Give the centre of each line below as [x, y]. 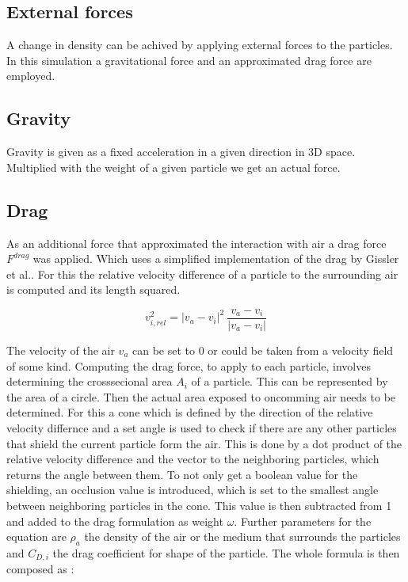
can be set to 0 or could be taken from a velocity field [263, 350]
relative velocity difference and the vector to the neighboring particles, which [193, 459]
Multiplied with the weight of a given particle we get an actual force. [173, 167]
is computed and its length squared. [93, 289]
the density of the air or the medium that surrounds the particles [242, 536]
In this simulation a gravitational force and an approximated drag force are [189, 60]
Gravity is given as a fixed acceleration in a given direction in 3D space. [181, 152]
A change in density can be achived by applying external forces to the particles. [200, 45]
